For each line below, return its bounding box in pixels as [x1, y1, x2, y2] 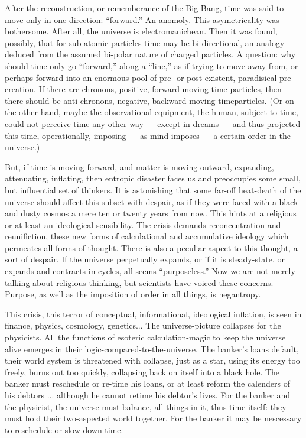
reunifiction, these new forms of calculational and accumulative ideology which [5, 230, 289, 242]
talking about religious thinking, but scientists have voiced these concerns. [5, 276, 274, 288]
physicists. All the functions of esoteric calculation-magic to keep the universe [5, 331, 286, 343]
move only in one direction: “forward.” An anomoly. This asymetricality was [5, 13, 279, 25]
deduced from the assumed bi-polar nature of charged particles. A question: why [5, 48, 296, 60]
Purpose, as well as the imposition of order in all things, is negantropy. [5, 288, 261, 300]
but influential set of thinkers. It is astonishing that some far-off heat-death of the [5, 183, 301, 196]
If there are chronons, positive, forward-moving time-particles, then [38, 83, 282, 95]
